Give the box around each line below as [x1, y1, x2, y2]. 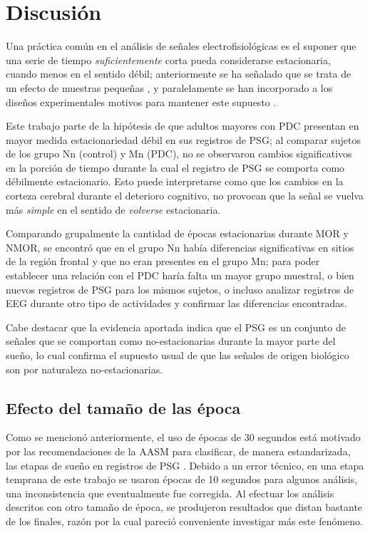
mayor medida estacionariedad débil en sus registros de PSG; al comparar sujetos [6, 132, 361, 147]
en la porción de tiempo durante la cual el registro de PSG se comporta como [6, 160, 345, 175]
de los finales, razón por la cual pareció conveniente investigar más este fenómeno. [6, 513, 363, 528]
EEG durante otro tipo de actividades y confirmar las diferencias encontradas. [6, 296, 347, 311]
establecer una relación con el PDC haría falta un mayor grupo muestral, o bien [6, 268, 354, 283]
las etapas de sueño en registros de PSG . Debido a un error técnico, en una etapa [6, 457, 364, 472]
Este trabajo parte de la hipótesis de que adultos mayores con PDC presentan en [6, 118, 359, 133]
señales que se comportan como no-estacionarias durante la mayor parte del [6, 333, 336, 348]
